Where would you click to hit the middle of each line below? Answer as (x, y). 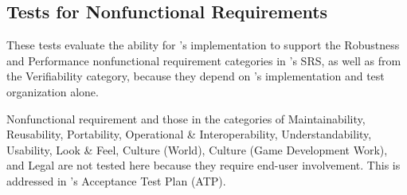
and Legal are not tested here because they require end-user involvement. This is (203, 165)
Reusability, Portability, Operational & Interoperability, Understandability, (189, 134)
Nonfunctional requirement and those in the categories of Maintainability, (186, 118)
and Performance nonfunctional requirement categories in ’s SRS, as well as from (204, 60)
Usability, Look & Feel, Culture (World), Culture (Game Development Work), (197, 149)
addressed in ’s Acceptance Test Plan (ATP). (116, 180)
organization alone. (53, 91)
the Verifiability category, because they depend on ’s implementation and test (196, 76)
